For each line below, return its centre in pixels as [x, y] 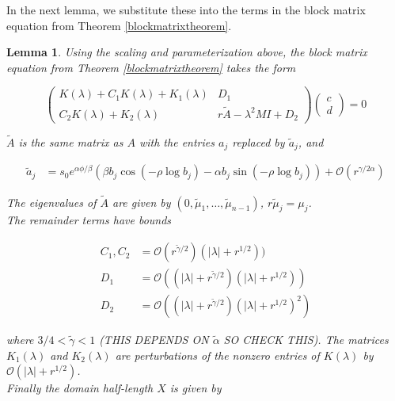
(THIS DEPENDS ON [154, 340]
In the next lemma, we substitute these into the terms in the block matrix [186, 10]
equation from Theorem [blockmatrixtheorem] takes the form [151, 67]
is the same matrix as [71, 141]
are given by [141, 202]
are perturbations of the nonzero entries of [217, 355]
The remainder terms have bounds [89, 220]
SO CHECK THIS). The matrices [306, 340]
